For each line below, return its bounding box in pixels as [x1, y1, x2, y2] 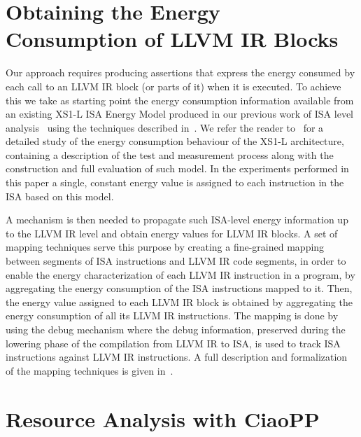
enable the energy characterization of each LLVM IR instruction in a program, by [6, 267, 355, 282]
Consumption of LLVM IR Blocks [6, 25, 339, 53]
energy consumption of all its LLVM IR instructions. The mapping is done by [6, 308, 339, 323]
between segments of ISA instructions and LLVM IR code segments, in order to [6, 254, 346, 268]
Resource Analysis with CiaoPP [6, 404, 320, 433]
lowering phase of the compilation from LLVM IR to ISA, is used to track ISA [6, 335, 341, 350]
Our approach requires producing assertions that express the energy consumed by [6, 65, 355, 80]
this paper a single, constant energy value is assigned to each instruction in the [6, 175, 344, 190]
